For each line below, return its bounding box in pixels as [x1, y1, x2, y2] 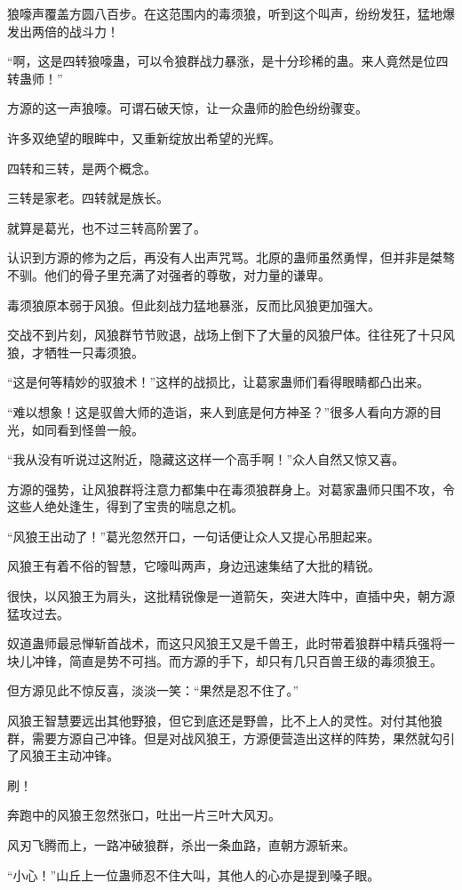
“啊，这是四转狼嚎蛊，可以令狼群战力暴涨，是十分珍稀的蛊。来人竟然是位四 [7, 52, 449, 70]
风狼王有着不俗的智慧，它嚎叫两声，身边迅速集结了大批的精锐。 [7, 557, 380, 575]
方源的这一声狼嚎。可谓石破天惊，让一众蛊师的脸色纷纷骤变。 [7, 99, 368, 117]
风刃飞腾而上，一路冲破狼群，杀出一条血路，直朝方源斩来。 [7, 836, 355, 854]
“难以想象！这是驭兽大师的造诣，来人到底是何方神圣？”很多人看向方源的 [7, 402, 430, 421]
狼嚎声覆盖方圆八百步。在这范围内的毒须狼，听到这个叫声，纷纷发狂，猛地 [7, 4, 442, 22]
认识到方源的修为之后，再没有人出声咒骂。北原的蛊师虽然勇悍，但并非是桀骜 [7, 248, 455, 267]
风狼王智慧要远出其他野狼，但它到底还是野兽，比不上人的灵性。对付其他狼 [7, 711, 442, 730]
